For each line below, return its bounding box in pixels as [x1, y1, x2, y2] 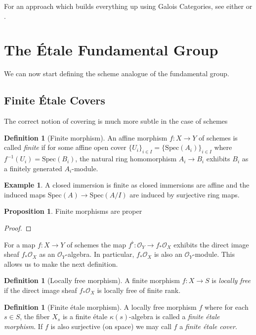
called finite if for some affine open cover [4, 142, 127, 152]
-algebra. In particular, [65, 249, 134, 259]
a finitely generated [4, 163, 62, 173]
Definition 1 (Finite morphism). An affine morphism [4, 132, 168, 143]
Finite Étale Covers [4, 93, 105, 108]
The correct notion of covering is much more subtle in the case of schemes [4, 116, 228, 126]
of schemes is [199, 132, 238, 143]
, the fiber [20, 311, 50, 322]
